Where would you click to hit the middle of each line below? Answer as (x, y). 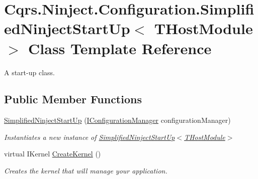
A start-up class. (29, 72)
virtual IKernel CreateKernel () (53, 154)
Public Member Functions (73, 99)
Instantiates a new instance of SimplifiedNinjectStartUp (90, 137)
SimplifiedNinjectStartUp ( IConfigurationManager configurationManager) (117, 120)
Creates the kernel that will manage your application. (86, 171)
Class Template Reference (120, 48)
